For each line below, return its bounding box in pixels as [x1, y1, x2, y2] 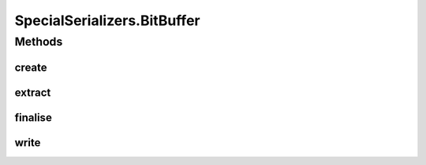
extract [14, 86, 51, 99]
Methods [14, 35, 63, 49]
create [14, 60, 47, 74]
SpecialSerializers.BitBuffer [14, 12, 200, 29]
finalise [14, 111, 53, 124]
